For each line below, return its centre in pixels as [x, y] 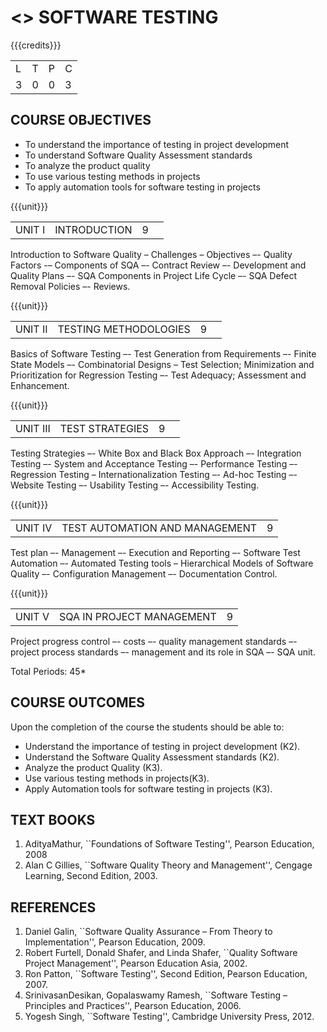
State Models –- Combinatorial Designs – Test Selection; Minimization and [162, 364]
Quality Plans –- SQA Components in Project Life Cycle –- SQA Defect [154, 275]
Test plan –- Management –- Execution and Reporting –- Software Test [155, 552]
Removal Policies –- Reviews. [70, 286]
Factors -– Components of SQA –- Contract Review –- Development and [158, 265]
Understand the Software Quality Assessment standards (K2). [152, 757]
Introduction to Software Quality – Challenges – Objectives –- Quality [151, 254]
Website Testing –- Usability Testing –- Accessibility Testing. [135, 485]
